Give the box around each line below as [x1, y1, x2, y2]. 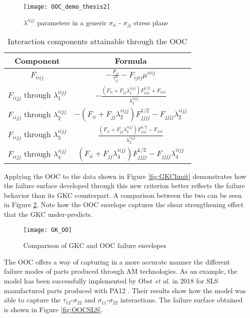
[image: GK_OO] [23, 226, 72, 233]
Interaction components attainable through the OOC [7, 35, 187, 47]
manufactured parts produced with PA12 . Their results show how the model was [4, 285, 246, 295]
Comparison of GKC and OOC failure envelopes [23, 240, 167, 250]
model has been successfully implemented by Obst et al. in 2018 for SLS [4, 275, 218, 285]
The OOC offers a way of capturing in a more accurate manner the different [4, 256, 230, 266]
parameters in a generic [37, 17, 107, 27]
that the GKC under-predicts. [4, 209, 93, 219]
